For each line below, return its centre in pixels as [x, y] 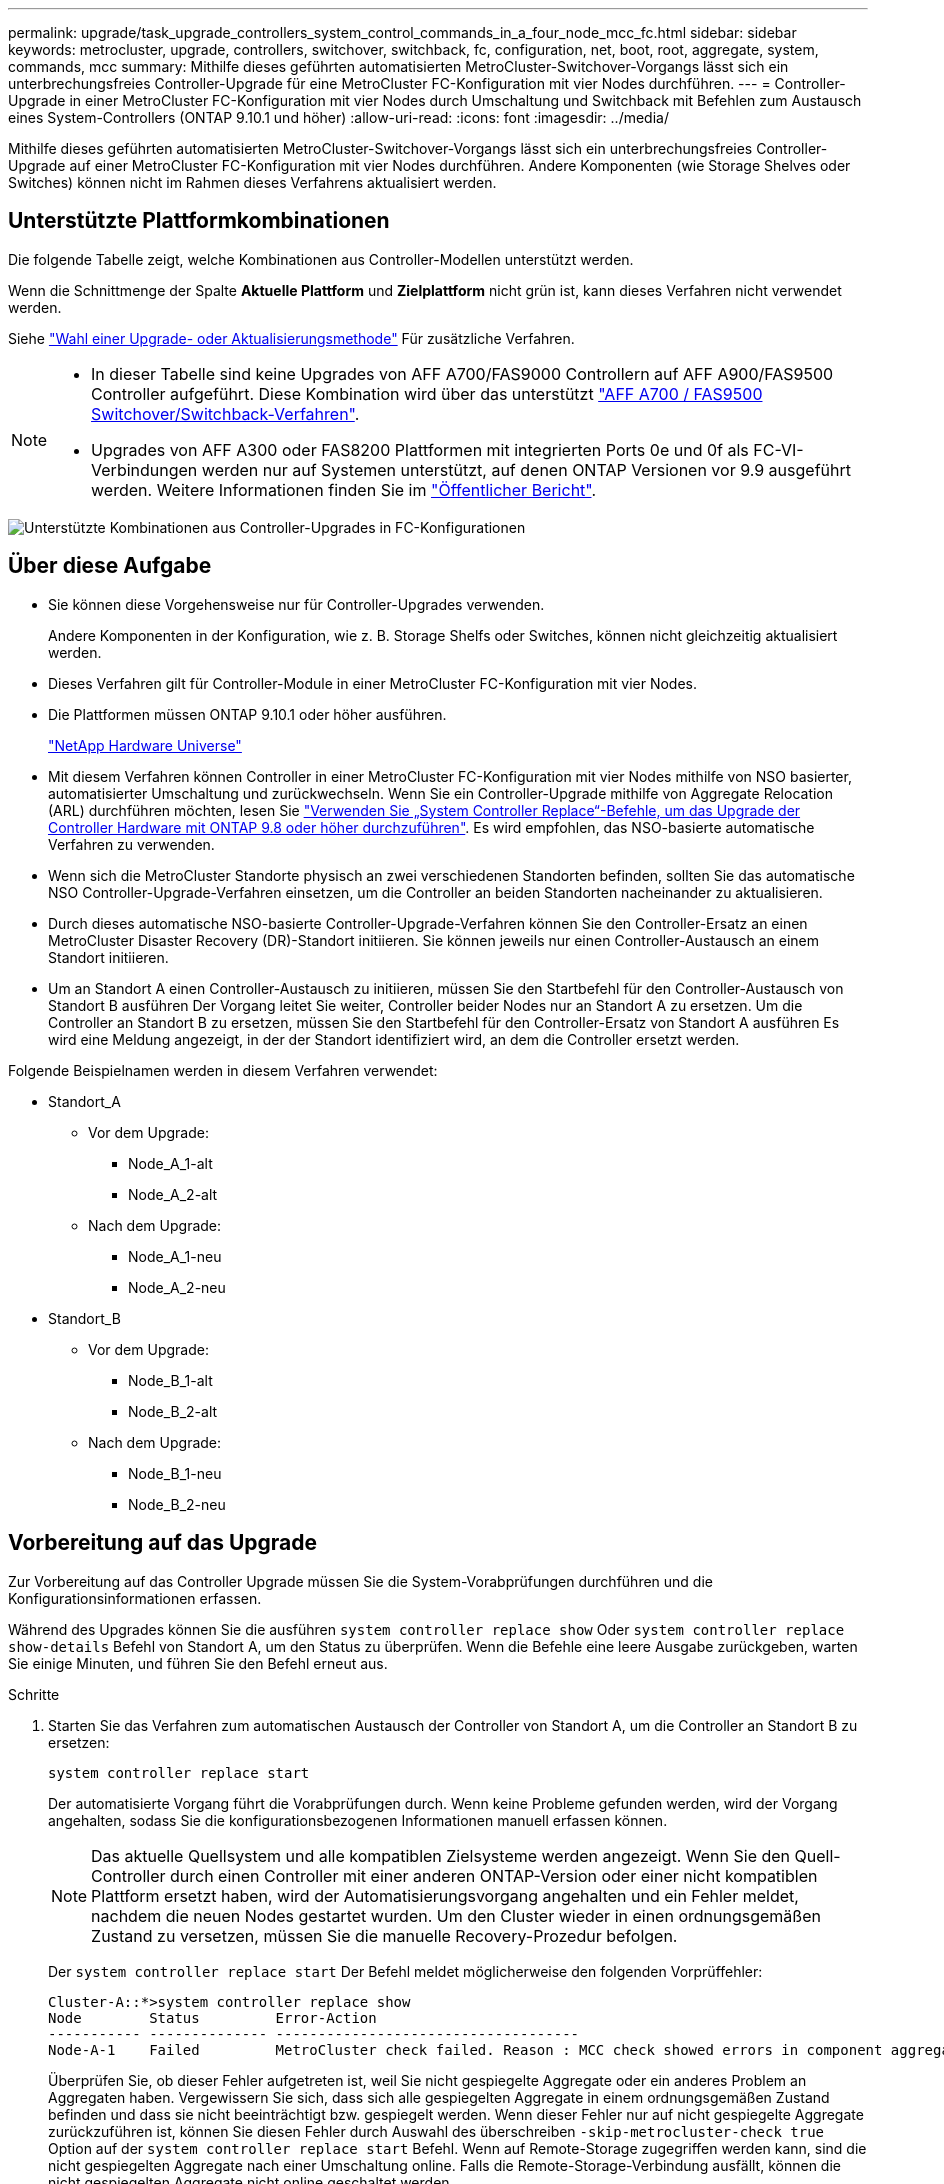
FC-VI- [778, 449]
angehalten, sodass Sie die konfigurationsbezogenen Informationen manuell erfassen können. [358, 1820]
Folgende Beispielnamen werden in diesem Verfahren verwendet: [223, 1070]
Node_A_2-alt [173, 1194]
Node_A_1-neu [175, 1256]
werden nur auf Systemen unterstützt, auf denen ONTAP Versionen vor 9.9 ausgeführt [526, 469]
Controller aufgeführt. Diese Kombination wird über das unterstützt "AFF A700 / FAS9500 [427, 393]
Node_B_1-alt [170, 1380]
